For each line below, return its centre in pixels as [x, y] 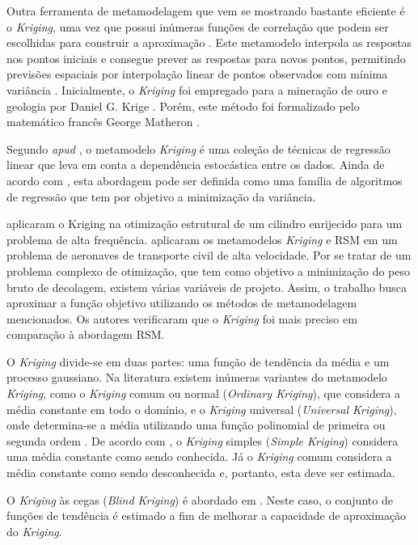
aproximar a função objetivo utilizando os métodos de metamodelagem [182, 303]
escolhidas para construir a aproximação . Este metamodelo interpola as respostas [209, 42]
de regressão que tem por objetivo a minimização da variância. [161, 196]
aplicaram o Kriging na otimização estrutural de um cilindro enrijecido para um [205, 224]
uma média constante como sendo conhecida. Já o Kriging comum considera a [199, 456]
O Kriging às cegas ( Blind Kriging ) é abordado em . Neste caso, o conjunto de [200, 499]
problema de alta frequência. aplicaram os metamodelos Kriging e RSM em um [202, 239]
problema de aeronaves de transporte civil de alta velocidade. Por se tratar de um [209, 255]
